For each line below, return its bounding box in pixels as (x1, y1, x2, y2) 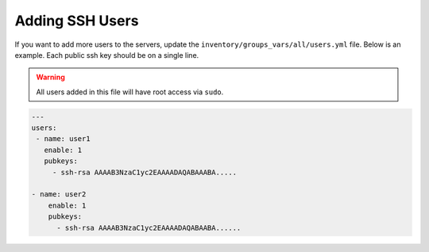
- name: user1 (36, 135, 91, 143)
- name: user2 (31, 190, 87, 199)
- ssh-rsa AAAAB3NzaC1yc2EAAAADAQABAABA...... (56, 223, 242, 232)
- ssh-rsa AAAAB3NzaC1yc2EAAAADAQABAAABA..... (52, 167, 238, 177)
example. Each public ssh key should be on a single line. (14, 50, 199, 59)
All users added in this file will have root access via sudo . (36, 87, 224, 97)
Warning (36, 72, 65, 82)
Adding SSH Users (14, 12, 139, 29)
